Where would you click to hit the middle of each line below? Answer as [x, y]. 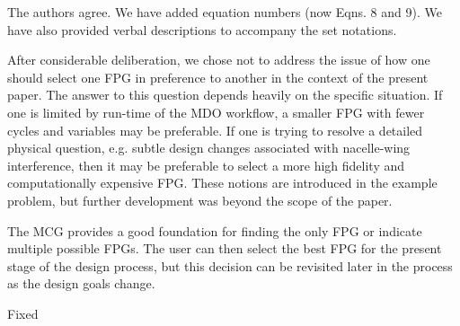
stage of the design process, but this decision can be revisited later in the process [230, 265]
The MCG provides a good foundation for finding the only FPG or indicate [215, 230]
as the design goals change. [81, 283]
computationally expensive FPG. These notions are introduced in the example [222, 183]
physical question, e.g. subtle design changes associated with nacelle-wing [209, 148]
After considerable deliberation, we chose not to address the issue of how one [219, 60]
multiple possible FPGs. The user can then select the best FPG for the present [225, 248]
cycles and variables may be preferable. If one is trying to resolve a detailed [215, 130]
